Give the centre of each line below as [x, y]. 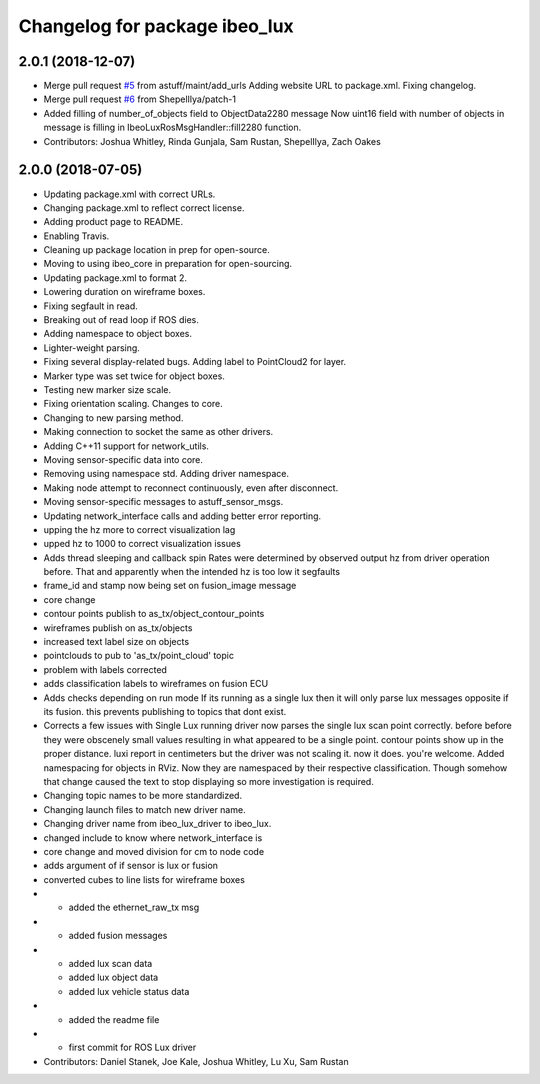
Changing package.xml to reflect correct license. [144, 207]
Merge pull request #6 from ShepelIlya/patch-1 [140, 99]
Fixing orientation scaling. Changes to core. [133, 404]
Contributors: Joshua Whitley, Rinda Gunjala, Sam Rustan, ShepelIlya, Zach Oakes [212, 141]
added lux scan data [110, 964]
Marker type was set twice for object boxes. [134, 376]
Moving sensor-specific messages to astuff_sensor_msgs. [163, 502]
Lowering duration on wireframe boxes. [124, 292]
